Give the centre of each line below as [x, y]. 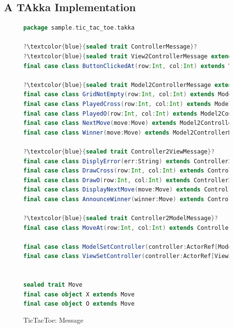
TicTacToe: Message [53, 320]
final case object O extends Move [79, 304]
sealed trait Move [53, 285]
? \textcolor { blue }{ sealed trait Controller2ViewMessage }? [119, 151]
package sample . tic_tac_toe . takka [79, 28]
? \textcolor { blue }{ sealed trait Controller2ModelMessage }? [121, 218]
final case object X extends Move [79, 294]
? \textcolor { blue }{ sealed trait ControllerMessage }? [110, 47]
